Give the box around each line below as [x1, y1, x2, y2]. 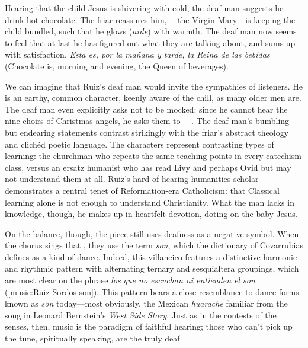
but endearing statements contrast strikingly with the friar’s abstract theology [5, 126, 289, 138]
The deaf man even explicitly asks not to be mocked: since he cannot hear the [5, 103, 288, 115]
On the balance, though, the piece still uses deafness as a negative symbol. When [5, 227, 299, 240]
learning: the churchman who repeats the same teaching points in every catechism [5, 149, 301, 162]
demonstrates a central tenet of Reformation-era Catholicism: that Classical [5, 184, 280, 196]
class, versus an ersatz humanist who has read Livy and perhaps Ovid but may [5, 161, 291, 173]
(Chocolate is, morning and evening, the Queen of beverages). [5, 59, 229, 72]
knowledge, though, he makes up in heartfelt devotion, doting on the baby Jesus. [5, 207, 298, 220]
